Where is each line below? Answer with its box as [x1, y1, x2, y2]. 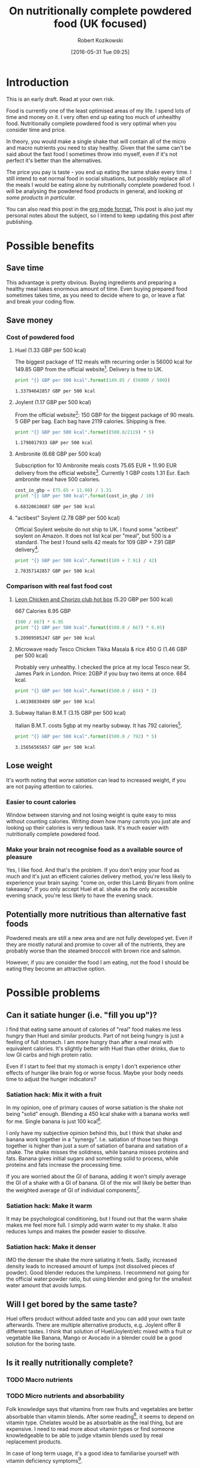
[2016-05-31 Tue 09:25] [70, 48, 130, 55]
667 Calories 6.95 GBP [14, 607, 71, 614]
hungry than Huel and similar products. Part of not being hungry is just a [6, 1032, 184, 1039]
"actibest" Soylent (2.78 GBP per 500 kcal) [14, 514, 121, 521]
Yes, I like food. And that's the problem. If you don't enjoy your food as [6, 866, 180, 873]
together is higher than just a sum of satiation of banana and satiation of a [6, 1142, 188, 1149]
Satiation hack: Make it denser [6, 1242, 97, 1251]
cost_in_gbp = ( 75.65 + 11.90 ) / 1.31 [14, 487, 112, 493]
